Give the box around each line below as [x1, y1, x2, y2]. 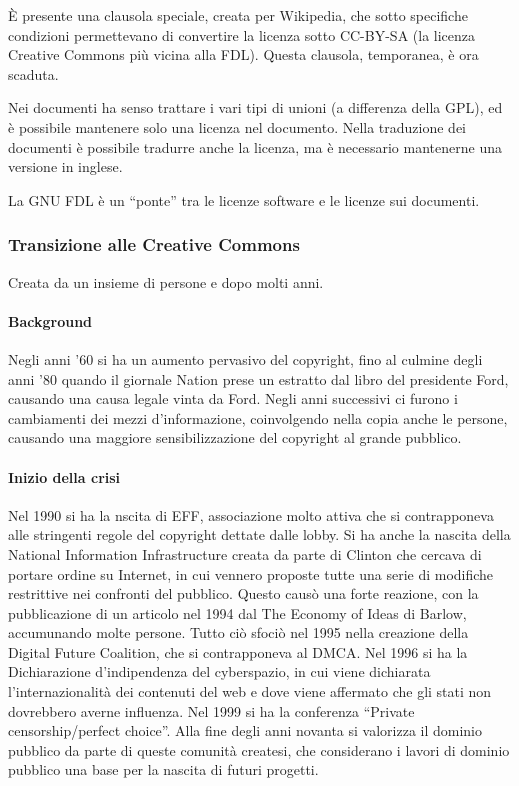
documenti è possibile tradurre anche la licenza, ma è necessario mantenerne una [8, 136, 502, 157]
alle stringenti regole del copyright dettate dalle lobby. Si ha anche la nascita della [8, 524, 511, 545]
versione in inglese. [8, 156, 123, 177]
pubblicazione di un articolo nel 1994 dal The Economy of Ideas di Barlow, [8, 602, 467, 623]
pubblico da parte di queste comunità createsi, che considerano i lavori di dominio [8, 739, 510, 760]
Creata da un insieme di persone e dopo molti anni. [8, 271, 324, 292]
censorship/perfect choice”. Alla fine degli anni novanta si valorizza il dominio [8, 720, 483, 741]
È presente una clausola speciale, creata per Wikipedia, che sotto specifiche [8, 5, 468, 25]
